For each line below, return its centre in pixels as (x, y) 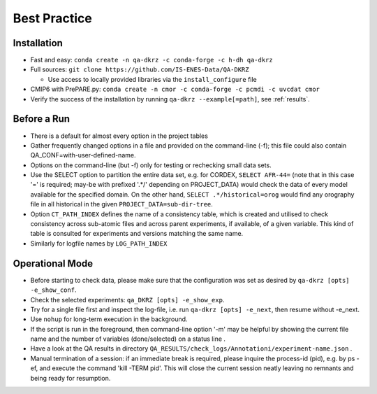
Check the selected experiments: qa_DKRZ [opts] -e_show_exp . (127, 300)
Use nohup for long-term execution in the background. (109, 319)
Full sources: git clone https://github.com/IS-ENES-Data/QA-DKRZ (140, 69)
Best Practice (52, 18)
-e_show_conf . (53, 290)
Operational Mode (53, 263)
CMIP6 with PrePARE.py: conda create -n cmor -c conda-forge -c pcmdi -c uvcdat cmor (175, 89)
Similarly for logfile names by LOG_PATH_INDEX (99, 243)
